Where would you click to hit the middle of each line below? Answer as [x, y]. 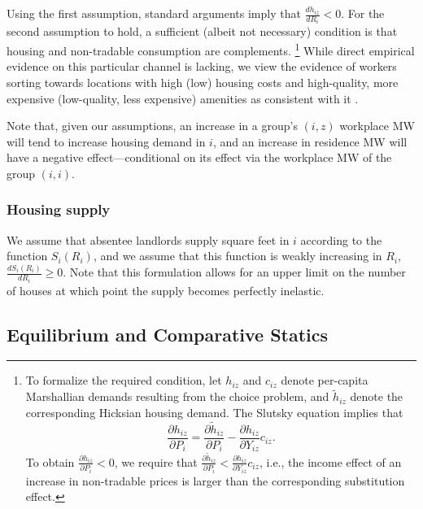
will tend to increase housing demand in [106, 141]
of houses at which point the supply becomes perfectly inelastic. [166, 290]
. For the [363, 13]
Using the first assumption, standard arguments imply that [154, 13]
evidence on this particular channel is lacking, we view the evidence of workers [202, 66]
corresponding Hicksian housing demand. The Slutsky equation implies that [214, 412]
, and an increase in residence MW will [310, 141]
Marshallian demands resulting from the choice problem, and [177, 396]
